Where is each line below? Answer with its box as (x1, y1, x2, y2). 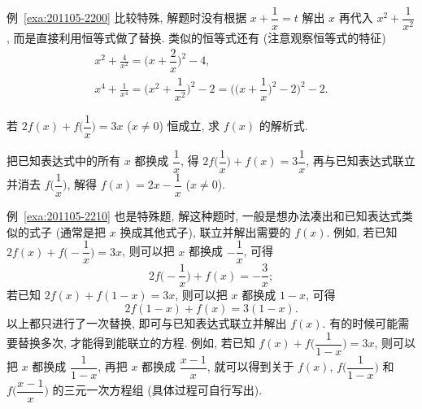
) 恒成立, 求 (159, 117, 220, 134)
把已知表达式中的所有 (7, 152, 120, 169)
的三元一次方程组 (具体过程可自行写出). (52, 381, 263, 398)
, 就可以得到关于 (207, 358, 294, 375)
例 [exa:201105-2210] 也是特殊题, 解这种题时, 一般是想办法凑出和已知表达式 (7, 207, 402, 224)
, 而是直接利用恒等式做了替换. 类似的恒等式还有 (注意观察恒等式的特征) (7, 29, 386, 46)
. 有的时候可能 (322, 314, 398, 331)
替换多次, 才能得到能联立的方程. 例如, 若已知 (17, 334, 255, 350)
